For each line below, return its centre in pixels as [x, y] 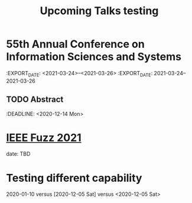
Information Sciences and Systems [94, 57]
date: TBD [18, 154]
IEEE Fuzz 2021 [44, 138]
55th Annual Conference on [75, 44]
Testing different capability [74, 178]
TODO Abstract [35, 100]
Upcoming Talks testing [99, 11]
